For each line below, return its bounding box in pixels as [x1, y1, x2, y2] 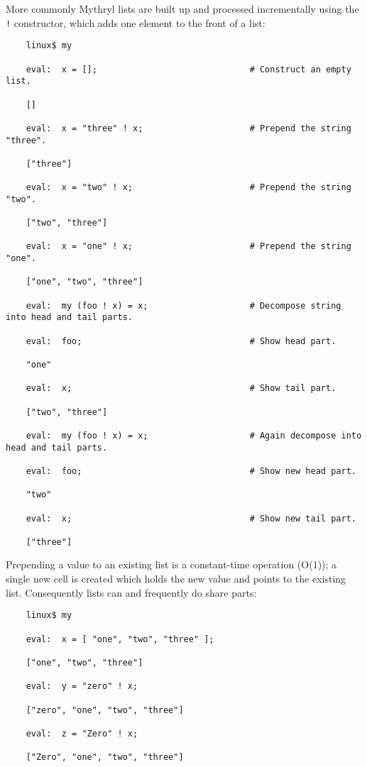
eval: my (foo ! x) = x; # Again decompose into [26, 430, 362, 441]
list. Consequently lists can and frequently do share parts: [6, 585, 257, 600]
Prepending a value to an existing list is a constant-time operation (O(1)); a [6, 557, 337, 572]
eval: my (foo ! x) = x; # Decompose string [26, 300, 341, 311]
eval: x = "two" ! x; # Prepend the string [26, 182, 351, 193]
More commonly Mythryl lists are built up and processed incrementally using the [6, 1, 359, 16]
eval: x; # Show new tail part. [26, 513, 356, 524]
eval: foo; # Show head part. [26, 336, 336, 346]
